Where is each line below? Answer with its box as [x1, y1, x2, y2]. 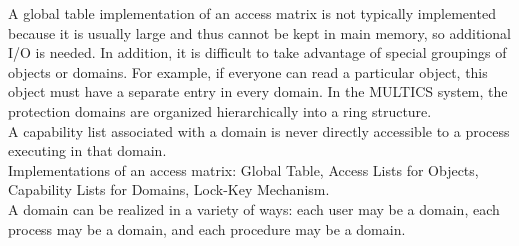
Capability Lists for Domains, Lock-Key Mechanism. [8, 179, 330, 200]
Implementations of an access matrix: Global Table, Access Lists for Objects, [8, 159, 479, 180]
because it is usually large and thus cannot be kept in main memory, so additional [8, 22, 511, 43]
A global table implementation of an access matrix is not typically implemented [8, 3, 496, 23]
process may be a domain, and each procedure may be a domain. [8, 218, 406, 239]
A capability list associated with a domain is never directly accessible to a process [8, 120, 510, 141]
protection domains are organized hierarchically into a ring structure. [8, 100, 432, 121]
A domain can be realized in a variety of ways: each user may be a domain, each [8, 198, 500, 219]
